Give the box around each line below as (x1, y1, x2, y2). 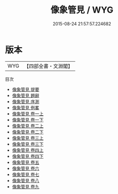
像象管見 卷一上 (12, 110, 44, 117)
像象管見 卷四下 (12, 153, 44, 159)
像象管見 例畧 (12, 105, 39, 110)
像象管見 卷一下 (12, 117, 44, 123)
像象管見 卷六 (12, 165, 39, 171)
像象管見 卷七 (12, 171, 39, 177)
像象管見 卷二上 (12, 123, 44, 129)
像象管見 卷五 (12, 159, 39, 165)
